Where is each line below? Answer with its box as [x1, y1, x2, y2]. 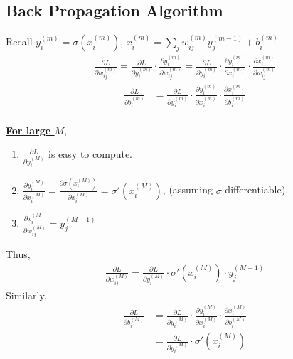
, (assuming [162, 182, 213, 197]
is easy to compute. [48, 146, 133, 161]
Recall [6, 34, 33, 49]
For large [6, 122, 51, 137]
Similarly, [6, 287, 47, 302]
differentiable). [225, 182, 289, 197]
